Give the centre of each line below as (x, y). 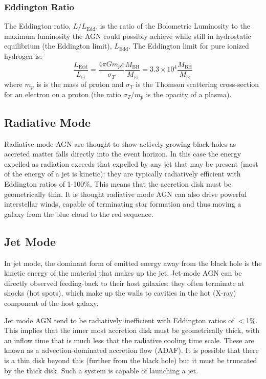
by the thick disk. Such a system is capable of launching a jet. (101, 370)
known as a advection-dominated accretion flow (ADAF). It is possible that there (131, 350)
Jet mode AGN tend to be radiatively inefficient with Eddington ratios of (119, 320)
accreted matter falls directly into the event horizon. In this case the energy (123, 154)
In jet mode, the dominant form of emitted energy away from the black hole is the (133, 263)
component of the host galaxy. (51, 303)
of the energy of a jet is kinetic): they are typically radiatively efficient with (123, 174)
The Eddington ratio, (38, 26)
